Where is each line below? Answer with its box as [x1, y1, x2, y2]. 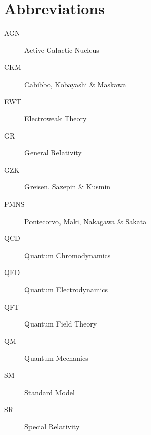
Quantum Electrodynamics [24, 284, 108, 295]
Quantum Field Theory [24, 318, 97, 329]
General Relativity [24, 147, 82, 158]
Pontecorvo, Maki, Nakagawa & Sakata [24, 215, 147, 226]
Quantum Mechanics [24, 352, 88, 363]
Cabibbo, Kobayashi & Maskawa [24, 78, 126, 89]
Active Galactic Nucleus [24, 44, 99, 55]
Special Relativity [24, 421, 80, 431]
